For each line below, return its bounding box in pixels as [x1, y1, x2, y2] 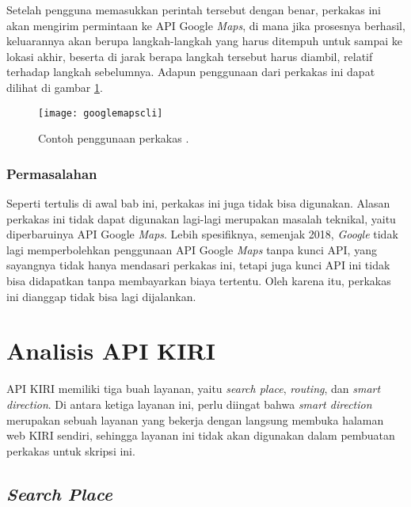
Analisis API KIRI [6, 334, 215, 367]
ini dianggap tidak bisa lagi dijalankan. [6, 288, 196, 304]
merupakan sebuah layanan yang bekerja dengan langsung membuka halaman [6, 411, 384, 428]
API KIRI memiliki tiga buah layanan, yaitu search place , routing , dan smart [6, 380, 381, 397]
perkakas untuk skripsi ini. [6, 442, 135, 459]
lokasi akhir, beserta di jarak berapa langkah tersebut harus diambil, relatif [6, 48, 373, 64]
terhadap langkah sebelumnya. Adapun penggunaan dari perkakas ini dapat [6, 63, 375, 80]
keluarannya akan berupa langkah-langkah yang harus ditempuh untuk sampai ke [6, 32, 403, 49]
